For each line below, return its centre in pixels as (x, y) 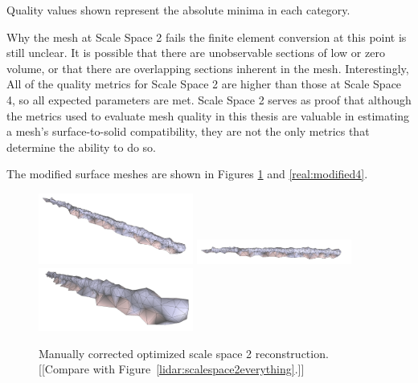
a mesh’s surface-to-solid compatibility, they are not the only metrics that (188, 131)
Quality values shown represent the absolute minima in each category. (178, 10)
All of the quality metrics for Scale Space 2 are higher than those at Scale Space (204, 84)
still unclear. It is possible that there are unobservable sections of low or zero (196, 53)
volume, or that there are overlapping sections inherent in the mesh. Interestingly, (208, 68)
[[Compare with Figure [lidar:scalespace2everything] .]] (172, 369)
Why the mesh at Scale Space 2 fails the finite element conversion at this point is (207, 37)
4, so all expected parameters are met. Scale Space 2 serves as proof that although (209, 99)
